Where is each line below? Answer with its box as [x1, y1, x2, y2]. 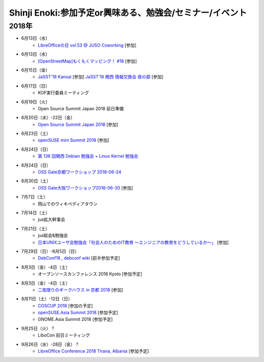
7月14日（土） [21, 210, 50, 216]
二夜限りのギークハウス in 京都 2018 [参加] [38, 287, 123, 292]
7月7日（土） [21, 194, 48, 200]
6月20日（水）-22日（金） [21, 115, 75, 121]
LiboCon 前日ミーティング [38, 332, 90, 338]
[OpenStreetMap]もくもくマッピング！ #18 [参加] [38, 58, 137, 64]
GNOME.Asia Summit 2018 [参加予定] [38, 316, 113, 322]
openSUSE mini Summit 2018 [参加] [38, 137, 110, 143]
